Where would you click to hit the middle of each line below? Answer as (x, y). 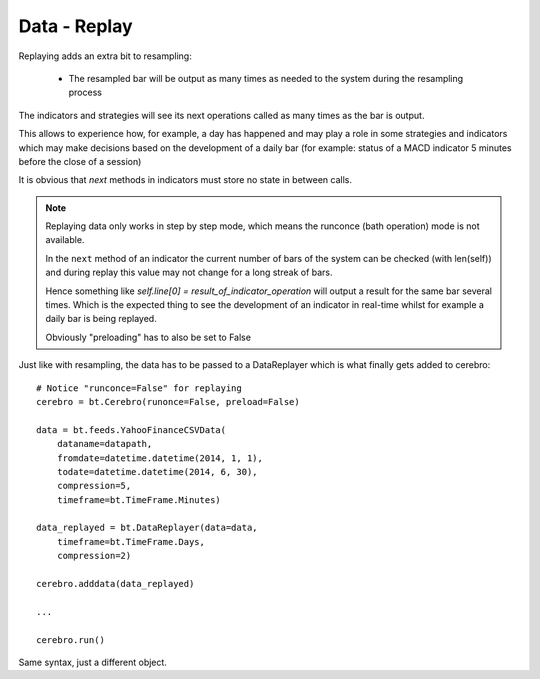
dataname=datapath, (104, 444)
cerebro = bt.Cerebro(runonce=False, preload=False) (168, 401)
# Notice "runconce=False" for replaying (139, 388)
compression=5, (94, 486)
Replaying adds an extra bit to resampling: (105, 56)
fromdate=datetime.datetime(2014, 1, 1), (160, 458)
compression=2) (94, 556)
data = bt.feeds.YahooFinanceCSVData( (131, 429)
